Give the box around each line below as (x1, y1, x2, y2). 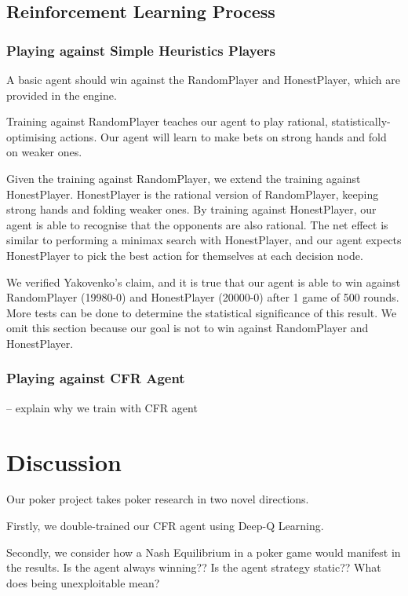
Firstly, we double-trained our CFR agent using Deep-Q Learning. (6, 517, 324, 534)
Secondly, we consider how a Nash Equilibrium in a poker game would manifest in (6, 543, 401, 560)
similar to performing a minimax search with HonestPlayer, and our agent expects (6, 232, 402, 248)
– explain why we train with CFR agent (6, 399, 198, 415)
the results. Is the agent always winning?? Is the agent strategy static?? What (6, 559, 381, 576)
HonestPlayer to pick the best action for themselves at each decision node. (6, 247, 363, 263)
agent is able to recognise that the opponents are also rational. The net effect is (6, 216, 388, 232)
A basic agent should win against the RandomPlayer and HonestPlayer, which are (6, 71, 400, 87)
